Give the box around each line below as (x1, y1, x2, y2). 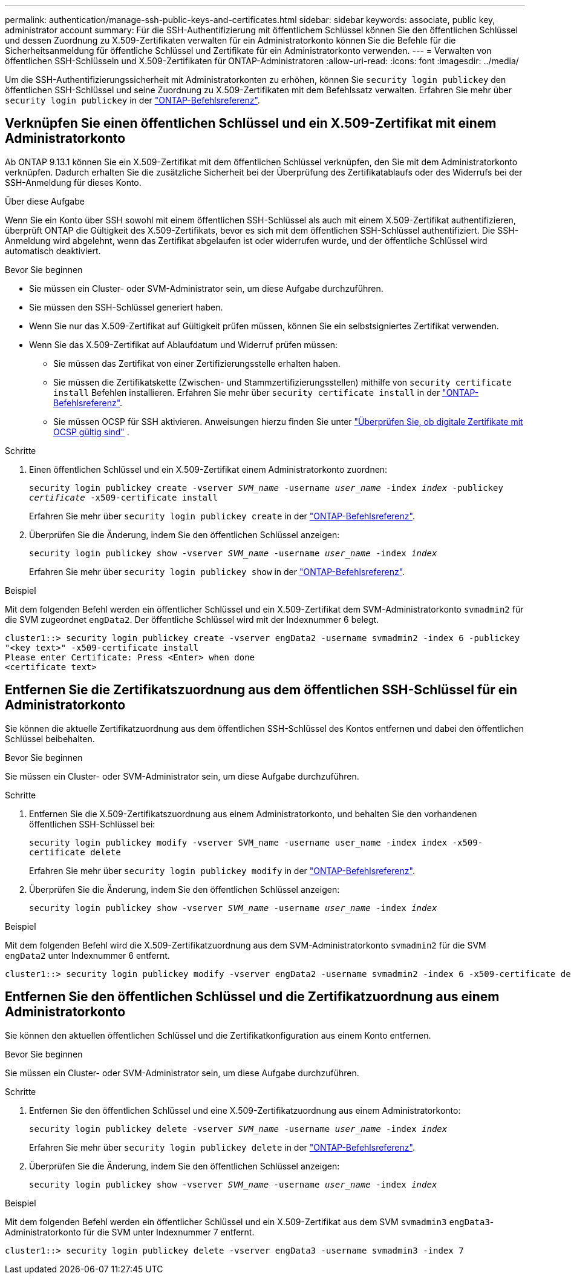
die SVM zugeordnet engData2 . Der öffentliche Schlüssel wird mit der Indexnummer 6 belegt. (5, 614, 379, 625)
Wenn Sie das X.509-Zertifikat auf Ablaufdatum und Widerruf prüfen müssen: (29, 339, 338, 350)
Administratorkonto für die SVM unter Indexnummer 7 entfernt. (5, 1226, 255, 1237)
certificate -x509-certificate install (29, 492, 218, 502)
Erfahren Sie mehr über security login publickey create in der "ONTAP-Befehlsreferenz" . (29, 510, 415, 521)
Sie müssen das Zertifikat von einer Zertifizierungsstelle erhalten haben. (53, 358, 341, 369)
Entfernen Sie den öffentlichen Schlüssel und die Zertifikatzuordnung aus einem (5, 989, 500, 1005)
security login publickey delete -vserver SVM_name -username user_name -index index (29, 1123, 448, 1134)
